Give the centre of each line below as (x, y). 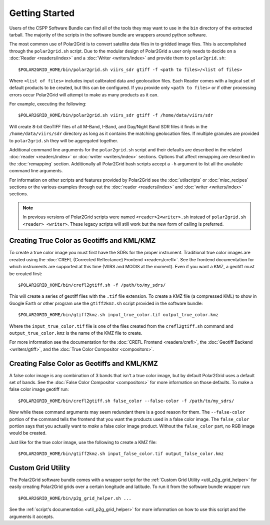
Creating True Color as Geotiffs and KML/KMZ (82, 241)
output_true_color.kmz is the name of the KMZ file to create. (76, 333)
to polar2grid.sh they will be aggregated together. (64, 140)
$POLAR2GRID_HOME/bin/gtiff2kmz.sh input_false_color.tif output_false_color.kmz (121, 454)
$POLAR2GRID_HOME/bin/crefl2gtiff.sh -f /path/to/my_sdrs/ (92, 285)
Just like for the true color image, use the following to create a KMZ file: (83, 442)
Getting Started (42, 13)
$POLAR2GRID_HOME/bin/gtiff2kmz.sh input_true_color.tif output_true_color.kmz (118, 315)
